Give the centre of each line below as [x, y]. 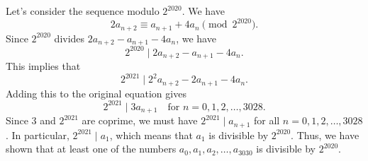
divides [69, 38]
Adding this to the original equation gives [96, 93]
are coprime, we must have [140, 120]
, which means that [151, 135]
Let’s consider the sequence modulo [83, 11]
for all [267, 120]
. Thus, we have [325, 135]
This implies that [43, 65]
